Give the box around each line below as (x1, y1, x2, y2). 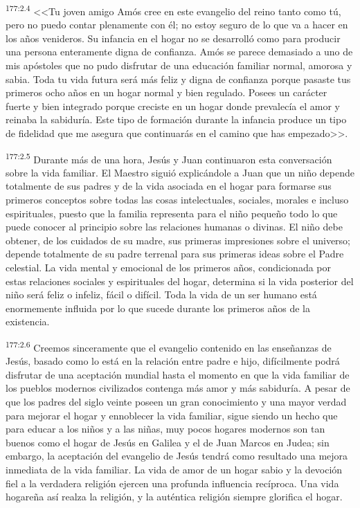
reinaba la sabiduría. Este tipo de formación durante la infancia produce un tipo (6, 112, 347, 127)
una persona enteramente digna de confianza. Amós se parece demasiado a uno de (6, 44, 353, 59)
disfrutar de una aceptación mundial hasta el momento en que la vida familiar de (6, 367, 350, 381)
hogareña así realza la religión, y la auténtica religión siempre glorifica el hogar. (6, 489, 343, 504)
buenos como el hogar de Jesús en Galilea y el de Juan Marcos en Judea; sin (6, 435, 330, 449)
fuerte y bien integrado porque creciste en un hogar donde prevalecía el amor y (6, 98, 340, 113)
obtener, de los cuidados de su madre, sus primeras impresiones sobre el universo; (6, 233, 351, 247)
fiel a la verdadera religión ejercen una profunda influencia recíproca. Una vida (6, 475, 339, 490)
